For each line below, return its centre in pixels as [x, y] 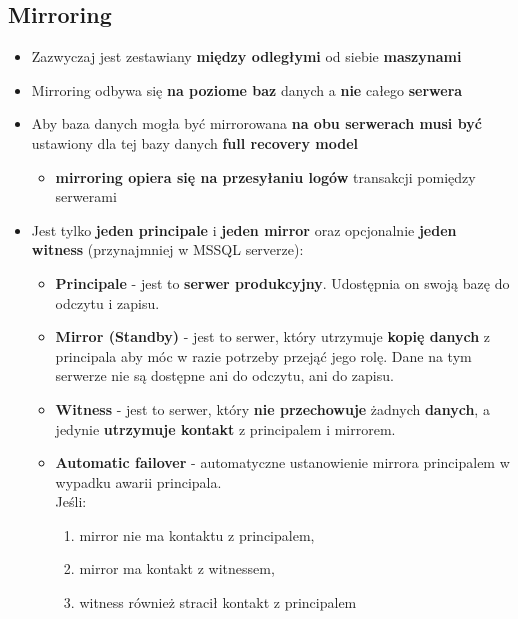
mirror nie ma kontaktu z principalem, [197, 534]
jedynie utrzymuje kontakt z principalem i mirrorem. [225, 428]
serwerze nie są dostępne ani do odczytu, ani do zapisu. [224, 375]
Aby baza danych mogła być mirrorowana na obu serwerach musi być [256, 123]
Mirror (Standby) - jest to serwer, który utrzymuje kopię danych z [273, 336]
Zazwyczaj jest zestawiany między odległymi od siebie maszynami [246, 56]
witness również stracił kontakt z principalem [218, 602]
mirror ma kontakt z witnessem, [177, 568]
